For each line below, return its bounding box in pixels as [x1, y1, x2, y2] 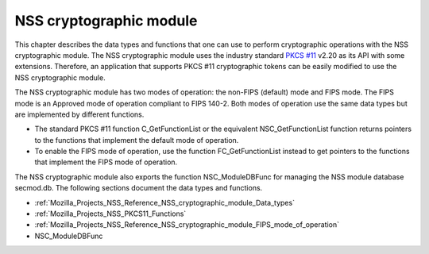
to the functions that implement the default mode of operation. [34, 135, 239, 144]
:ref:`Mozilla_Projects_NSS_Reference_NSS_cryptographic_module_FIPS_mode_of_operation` [34, 220, 339, 229]
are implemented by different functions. [14, 110, 145, 119]
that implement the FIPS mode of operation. [34, 157, 178, 167]
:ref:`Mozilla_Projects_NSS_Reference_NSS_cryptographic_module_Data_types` [34, 198, 296, 207]
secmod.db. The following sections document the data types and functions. [14, 183, 263, 193]
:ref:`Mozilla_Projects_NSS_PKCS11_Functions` [34, 209, 187, 218]
